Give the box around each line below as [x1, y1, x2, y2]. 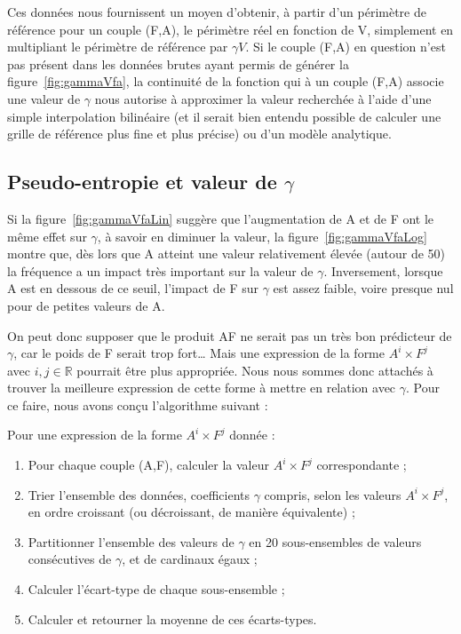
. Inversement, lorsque [323, 261, 443, 280]
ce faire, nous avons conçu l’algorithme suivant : [7, 395, 268, 414]
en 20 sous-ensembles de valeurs [249, 532, 422, 551]
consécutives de [28, 550, 112, 568]
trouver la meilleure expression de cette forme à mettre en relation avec [7, 378, 396, 397]
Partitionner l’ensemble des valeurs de [28, 532, 234, 551]
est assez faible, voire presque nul [273, 279, 454, 297]
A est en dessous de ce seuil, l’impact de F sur [7, 279, 258, 297]
